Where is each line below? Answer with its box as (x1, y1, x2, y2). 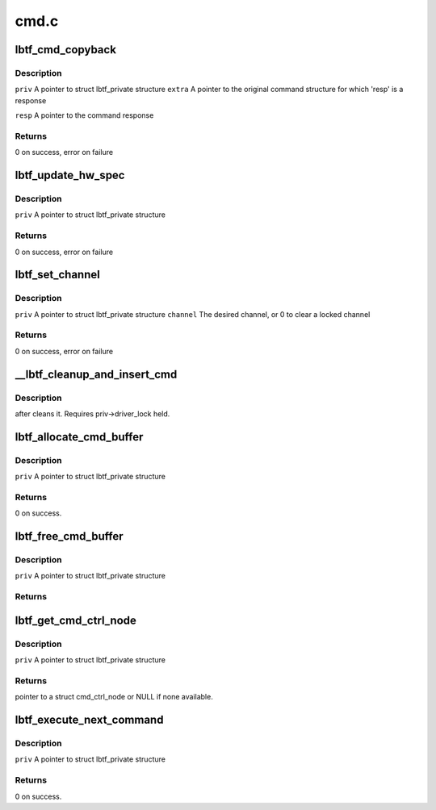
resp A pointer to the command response (15, 111, 154, 120)
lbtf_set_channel (15, 268, 100, 282)
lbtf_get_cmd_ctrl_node (15, 613, 137, 627)
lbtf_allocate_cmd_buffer (15, 430, 144, 444)
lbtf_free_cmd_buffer (15, 529, 124, 544)
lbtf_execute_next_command (15, 713, 164, 727)
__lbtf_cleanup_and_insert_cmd (15, 367, 178, 381)
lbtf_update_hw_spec (15, 169, 125, 182)
